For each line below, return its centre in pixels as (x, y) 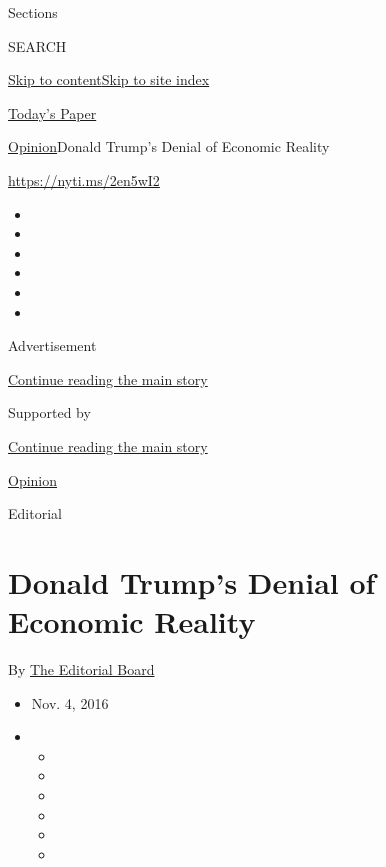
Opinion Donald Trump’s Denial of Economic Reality (169, 146)
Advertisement (52, 345)
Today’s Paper (52, 112)
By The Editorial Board (81, 669)
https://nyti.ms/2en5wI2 (84, 179)
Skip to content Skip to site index (109, 79)
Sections (33, 12)
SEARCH (37, 45)
